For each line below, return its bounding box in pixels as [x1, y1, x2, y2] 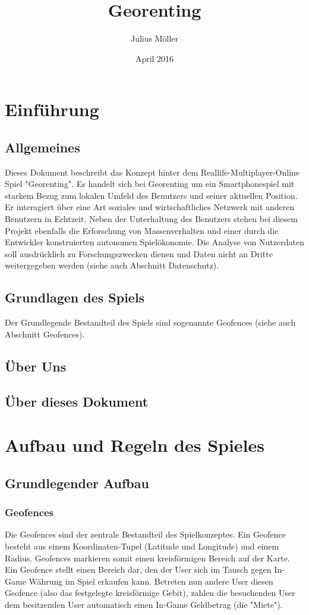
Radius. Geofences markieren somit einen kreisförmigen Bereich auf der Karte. [5, 551, 290, 564]
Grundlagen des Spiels [5, 288, 145, 307]
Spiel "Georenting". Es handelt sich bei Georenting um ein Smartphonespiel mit [5, 177, 295, 190]
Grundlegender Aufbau [5, 473, 149, 492]
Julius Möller [130, 32, 179, 45]
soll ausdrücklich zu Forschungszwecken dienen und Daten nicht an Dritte [5, 247, 273, 260]
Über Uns [5, 357, 67, 375]
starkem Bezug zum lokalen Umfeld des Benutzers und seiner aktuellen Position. [5, 189, 298, 201]
